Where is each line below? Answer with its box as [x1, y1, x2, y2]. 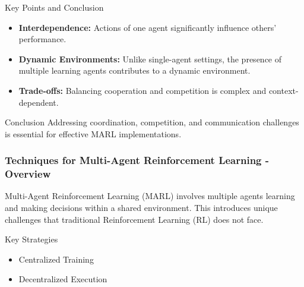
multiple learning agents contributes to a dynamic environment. [18, 64, 251, 77]
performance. [18, 33, 66, 45]
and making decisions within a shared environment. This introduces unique [5, 201, 278, 214]
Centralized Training [18, 253, 94, 265]
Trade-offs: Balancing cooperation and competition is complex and [18, 84, 267, 96]
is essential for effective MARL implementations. [5, 127, 182, 140]
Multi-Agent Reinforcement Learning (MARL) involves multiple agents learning [5, 190, 295, 202]
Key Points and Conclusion [5, 1, 104, 13]
